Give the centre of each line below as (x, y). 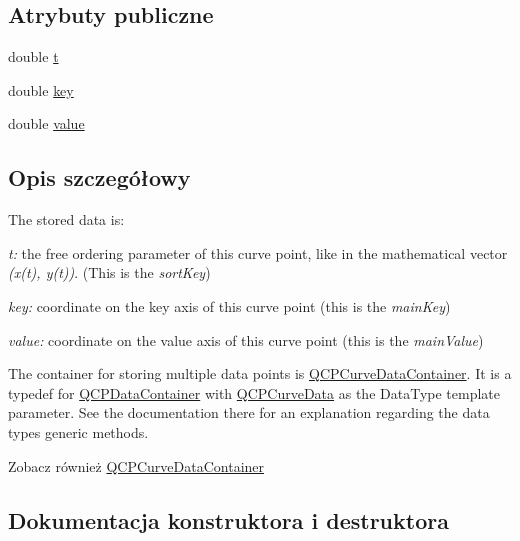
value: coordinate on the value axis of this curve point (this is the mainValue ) (246, 339)
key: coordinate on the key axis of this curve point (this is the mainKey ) (229, 305)
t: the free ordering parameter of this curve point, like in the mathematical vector (258, 252)
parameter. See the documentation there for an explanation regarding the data (249, 412)
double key (41, 89)
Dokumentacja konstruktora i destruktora (228, 519)
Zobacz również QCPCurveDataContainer (136, 465)
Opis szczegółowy (99, 177)
